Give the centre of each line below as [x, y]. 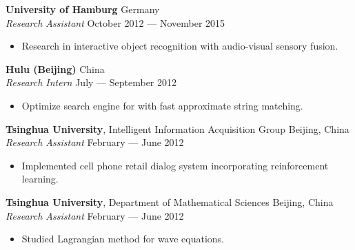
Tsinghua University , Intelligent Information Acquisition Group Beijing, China [177, 128]
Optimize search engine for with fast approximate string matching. [162, 105]
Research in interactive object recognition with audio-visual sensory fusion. [180, 46]
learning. [40, 179]
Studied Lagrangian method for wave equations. [123, 239]
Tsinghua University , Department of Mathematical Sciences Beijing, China [170, 201]
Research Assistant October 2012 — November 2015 [115, 22]
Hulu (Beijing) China [55, 69]
